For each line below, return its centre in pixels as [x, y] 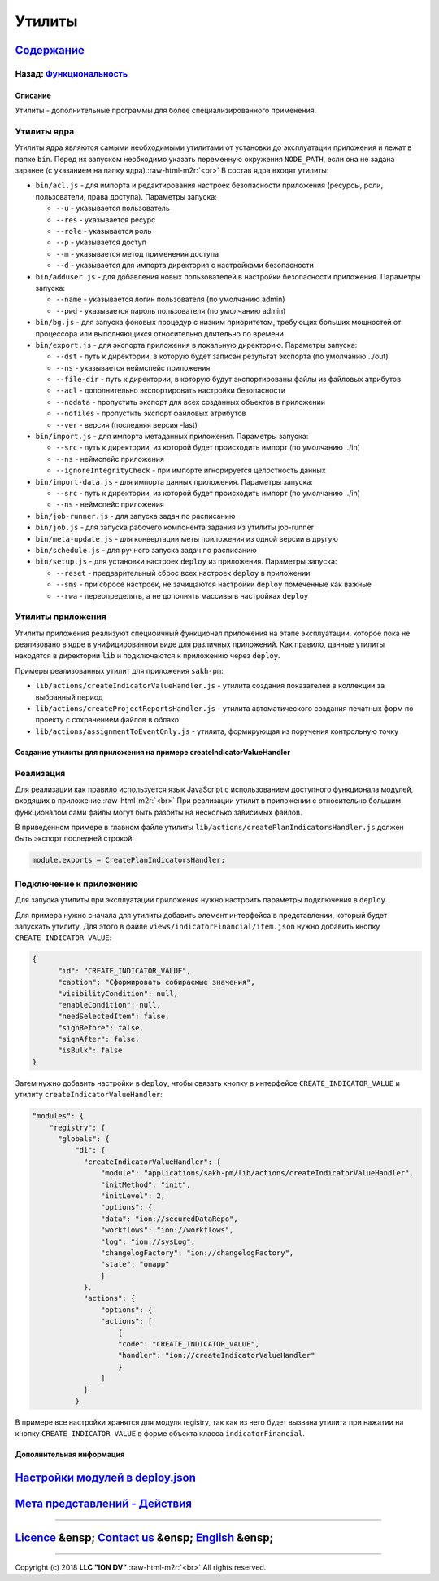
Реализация [40, 773]
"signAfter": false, [99, 1039]
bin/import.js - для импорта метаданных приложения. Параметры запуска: [172, 437]
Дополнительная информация [70, 1455]
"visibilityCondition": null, [118, 993]
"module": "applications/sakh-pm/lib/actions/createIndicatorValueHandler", [257, 1173]
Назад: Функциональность [72, 73]
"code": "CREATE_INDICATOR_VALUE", [189, 1344]
